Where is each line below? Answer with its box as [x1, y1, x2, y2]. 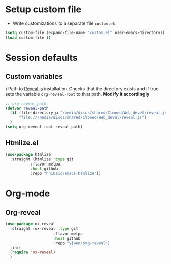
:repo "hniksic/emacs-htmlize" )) [30, 171, 101, 176]
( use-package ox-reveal [5, 222, 56, 227]
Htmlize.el [5, 139, 39, 147]
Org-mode [5, 188, 50, 200]
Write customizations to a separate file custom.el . [12, 20, 117, 26]
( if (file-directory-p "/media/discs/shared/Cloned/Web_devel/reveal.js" [10, 110, 169, 115]
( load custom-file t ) [5, 35, 51, 40]
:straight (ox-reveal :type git [10, 226, 79, 232]
